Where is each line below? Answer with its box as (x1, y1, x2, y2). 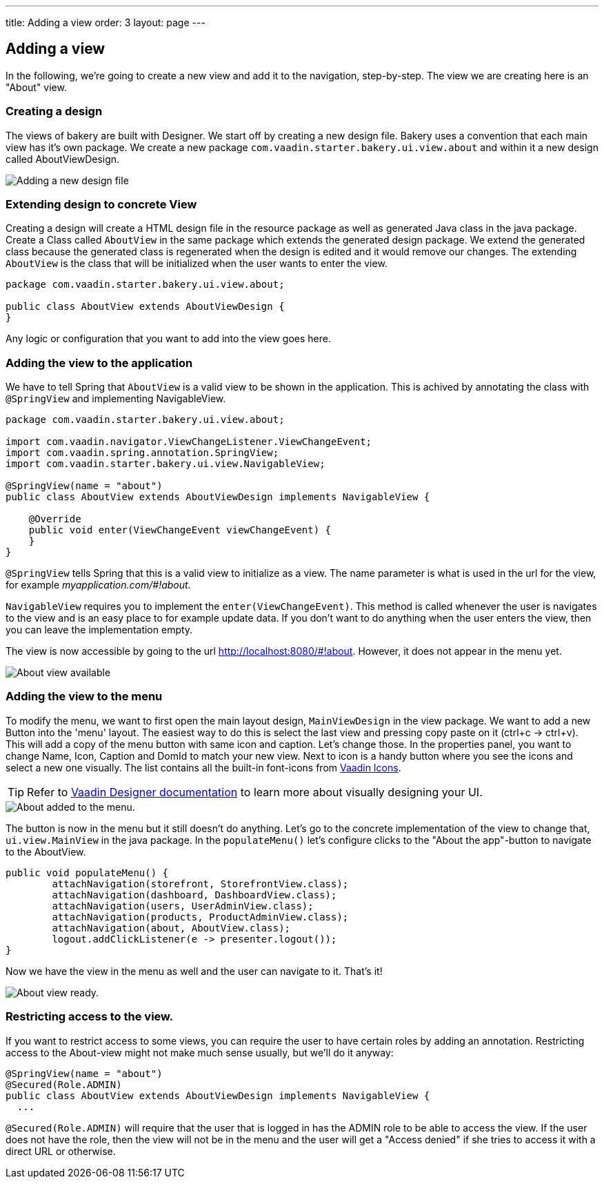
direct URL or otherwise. (6, 1145, 116, 1157)
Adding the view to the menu (6, 689, 163, 704)
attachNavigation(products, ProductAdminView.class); (52, 911, 349, 922)
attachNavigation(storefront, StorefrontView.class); (52, 878, 349, 889)
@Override (28, 513, 81, 525)
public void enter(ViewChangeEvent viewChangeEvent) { (28, 524, 332, 536)
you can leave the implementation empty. (6, 624, 193, 636)
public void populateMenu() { (6, 867, 169, 878)
